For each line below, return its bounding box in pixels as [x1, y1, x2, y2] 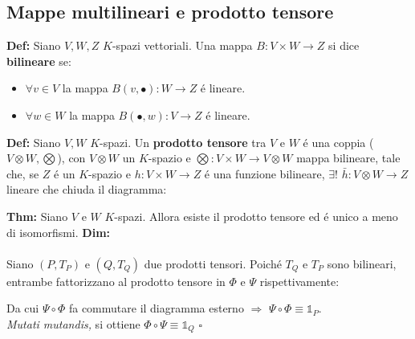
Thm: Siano [6, 207, 68, 224]
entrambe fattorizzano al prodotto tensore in [6, 272, 226, 289]
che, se [6, 165, 39, 182]
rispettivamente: [259, 272, 340, 289]
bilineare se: [6, 52, 71, 69]
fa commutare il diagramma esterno [68, 300, 244, 317]
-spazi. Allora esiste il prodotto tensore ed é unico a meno [114, 207, 398, 224]
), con [57, 149, 86, 166]
